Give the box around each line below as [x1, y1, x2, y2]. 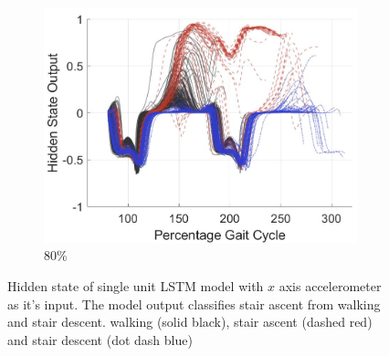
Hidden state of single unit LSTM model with [7, 277, 264, 296]
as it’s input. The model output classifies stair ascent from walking [7, 294, 381, 313]
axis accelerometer [279, 277, 382, 296]
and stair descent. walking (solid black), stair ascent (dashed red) [7, 312, 373, 331]
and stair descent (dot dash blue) [7, 330, 193, 349]
